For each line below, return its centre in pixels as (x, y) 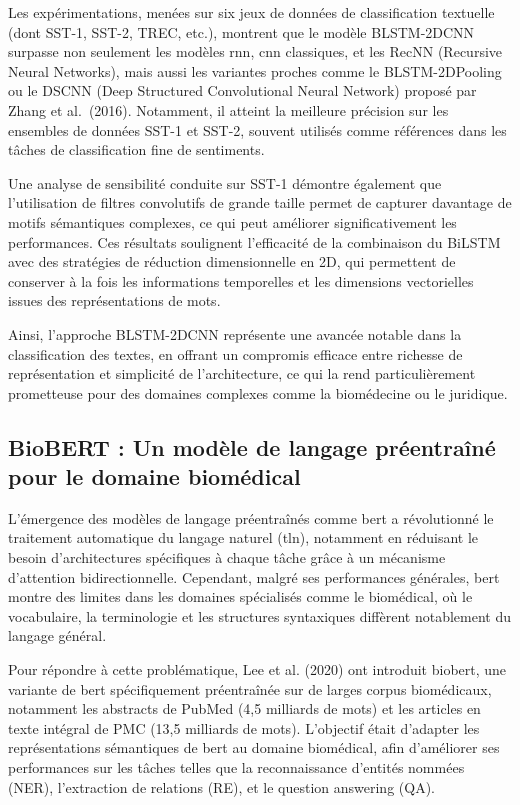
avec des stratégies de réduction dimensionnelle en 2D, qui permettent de (232, 261)
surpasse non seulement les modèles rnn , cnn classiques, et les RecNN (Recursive (255, 51)
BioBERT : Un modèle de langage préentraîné (252, 446)
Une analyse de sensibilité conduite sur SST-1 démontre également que (225, 182)
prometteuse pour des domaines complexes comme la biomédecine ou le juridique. (258, 392)
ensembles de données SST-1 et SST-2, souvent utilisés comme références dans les (257, 129)
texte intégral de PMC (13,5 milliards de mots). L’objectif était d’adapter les (244, 727)
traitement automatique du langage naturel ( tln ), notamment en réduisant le (243, 537)
